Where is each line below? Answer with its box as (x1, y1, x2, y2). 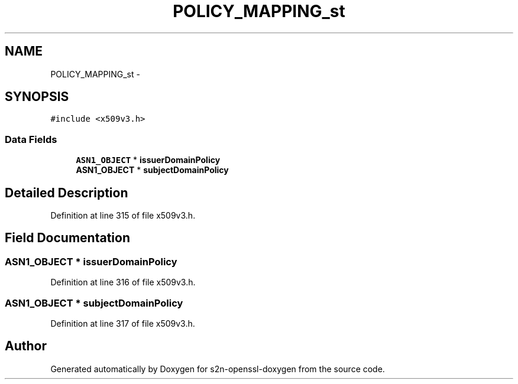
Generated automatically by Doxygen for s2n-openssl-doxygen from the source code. (50, 363, 385, 374)
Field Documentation (5, 230, 130, 246)
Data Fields (5, 133, 57, 145)
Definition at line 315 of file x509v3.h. (50, 210, 196, 221)
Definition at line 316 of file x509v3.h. (50, 277, 196, 288)
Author (5, 339, 47, 354)
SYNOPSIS (5, 89, 69, 105)
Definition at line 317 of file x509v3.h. (50, 318, 195, 328)
